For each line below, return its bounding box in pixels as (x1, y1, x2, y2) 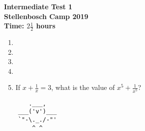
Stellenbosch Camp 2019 (4, 11, 88, 21)
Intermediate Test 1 (4, 1, 73, 11)
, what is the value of (51, 82, 115, 92)
